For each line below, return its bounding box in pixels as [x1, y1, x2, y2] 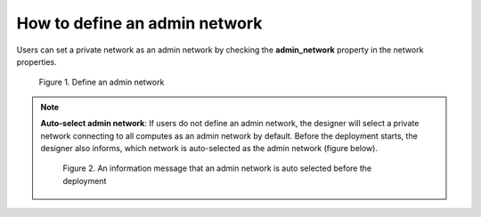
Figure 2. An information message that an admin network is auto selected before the [62, 163, 372, 173]
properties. [16, 56, 57, 67]
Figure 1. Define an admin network [38, 76, 165, 88]
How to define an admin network [16, 13, 263, 33]
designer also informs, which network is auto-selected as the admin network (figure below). [40, 142, 379, 153]
